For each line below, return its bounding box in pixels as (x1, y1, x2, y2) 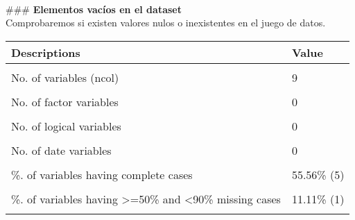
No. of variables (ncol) (11, 69, 119, 85)
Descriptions (11, 44, 80, 60)
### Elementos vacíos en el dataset (6, 1, 182, 16)
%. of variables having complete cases (11, 166, 193, 183)
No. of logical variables (11, 117, 121, 134)
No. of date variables (11, 142, 112, 158)
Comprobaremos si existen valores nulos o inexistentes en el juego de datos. (6, 15, 326, 30)
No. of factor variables (11, 93, 119, 110)
